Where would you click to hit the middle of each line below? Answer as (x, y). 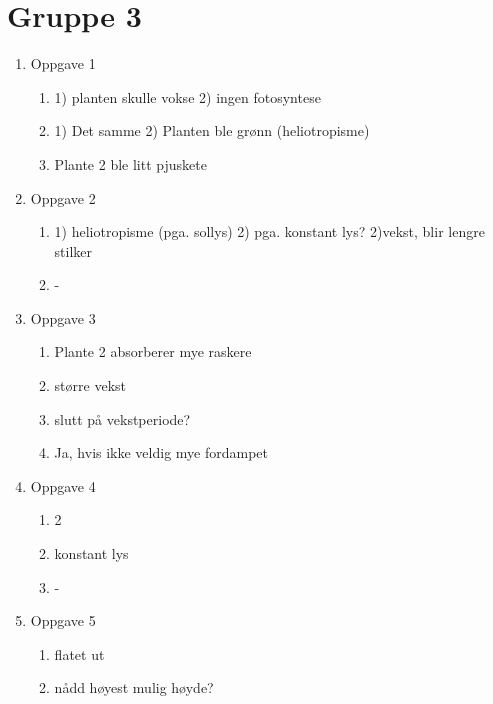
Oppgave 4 (63, 485)
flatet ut (79, 653)
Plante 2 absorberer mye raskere (153, 351)
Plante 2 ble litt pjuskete (130, 163)
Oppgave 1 (63, 63)
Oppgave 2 (63, 197)
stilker (73, 250)
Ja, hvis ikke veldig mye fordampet (161, 452)
